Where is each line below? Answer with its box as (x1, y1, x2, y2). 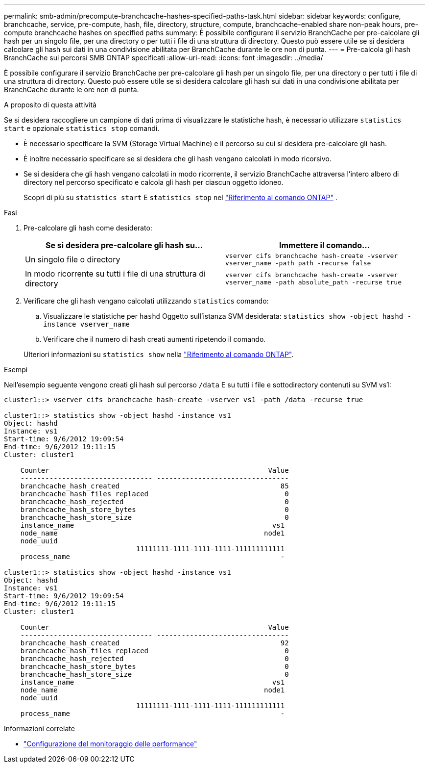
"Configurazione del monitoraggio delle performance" (24, 740, 197, 748)
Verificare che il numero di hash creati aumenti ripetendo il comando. (43, 335, 266, 343)
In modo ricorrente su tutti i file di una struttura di (25, 269, 206, 279)
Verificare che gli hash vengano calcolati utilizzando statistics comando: (24, 297, 269, 305)
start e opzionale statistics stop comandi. (4, 124, 160, 132)
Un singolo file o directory (25, 255, 120, 264)
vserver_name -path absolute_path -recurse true (225, 279, 402, 286)
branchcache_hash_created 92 (20, 639, 289, 647)
